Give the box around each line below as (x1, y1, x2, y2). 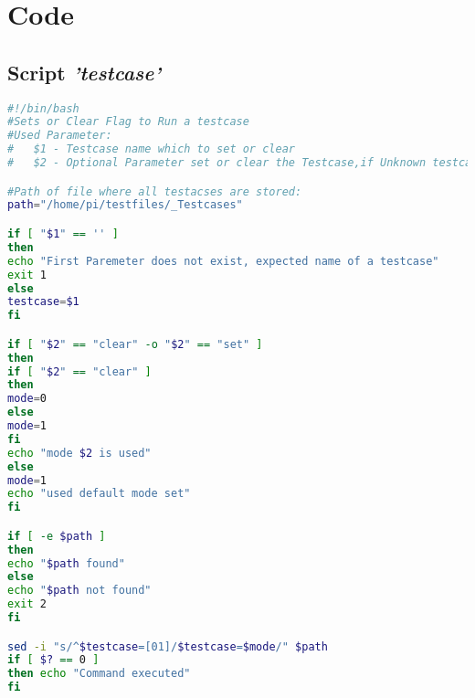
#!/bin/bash (7, 101, 79, 115)
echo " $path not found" (7, 584, 152, 598)
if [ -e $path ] (7, 529, 106, 543)
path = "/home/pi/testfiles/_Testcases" (7, 198, 243, 212)
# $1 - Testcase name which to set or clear (7, 143, 295, 156)
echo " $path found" (7, 556, 125, 570)
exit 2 (7, 598, 47, 611)
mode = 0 (7, 392, 47, 406)
